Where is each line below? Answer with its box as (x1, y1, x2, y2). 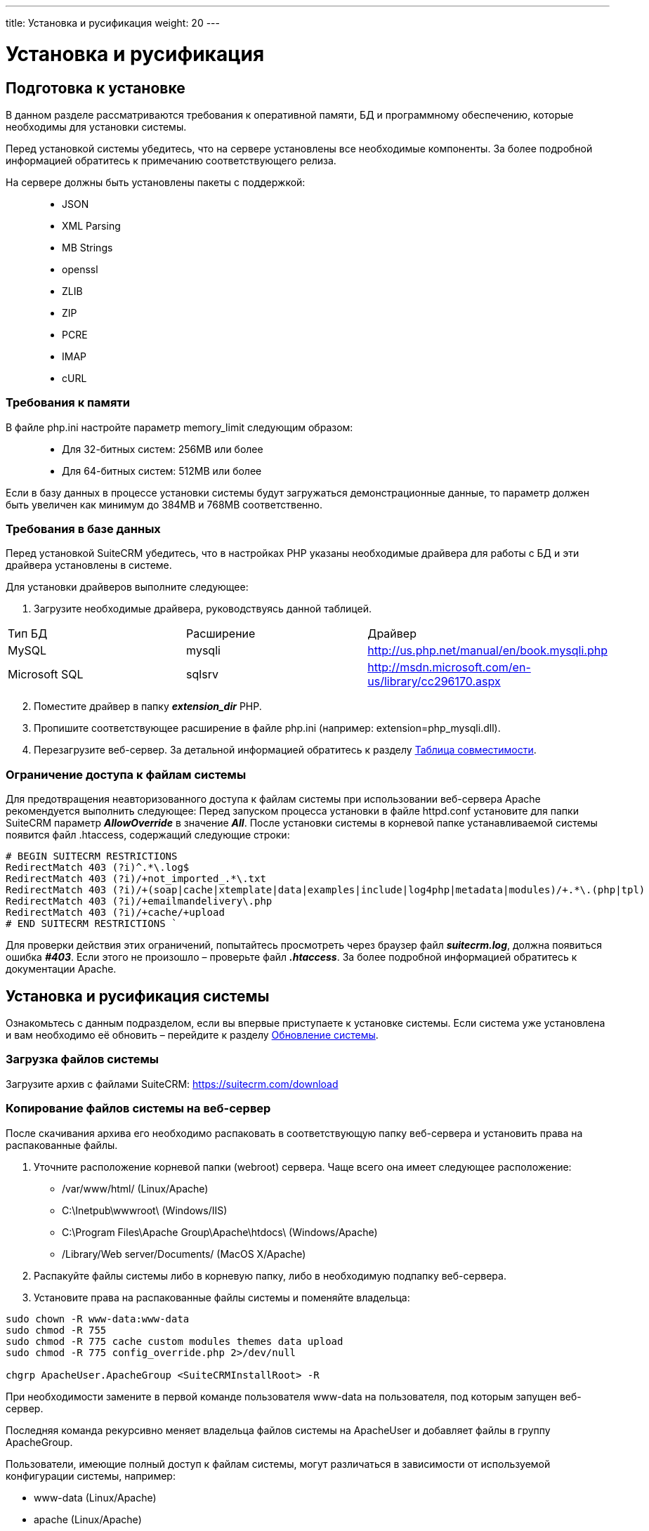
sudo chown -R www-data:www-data (6, 1313, 190, 1325)
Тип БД (8, 626, 48, 641)
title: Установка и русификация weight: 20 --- (6, 17, 220, 29)
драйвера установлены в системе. (6, 559, 172, 572)
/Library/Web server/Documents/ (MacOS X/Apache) (62, 1247, 306, 1260)
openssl (62, 263, 98, 275)
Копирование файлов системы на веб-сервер (6, 1101, 271, 1116)
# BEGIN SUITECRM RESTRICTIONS (6, 850, 178, 862)
